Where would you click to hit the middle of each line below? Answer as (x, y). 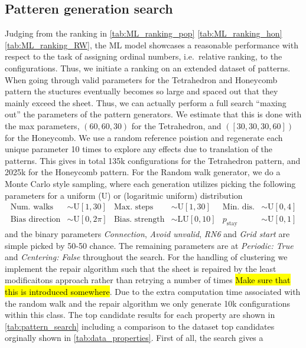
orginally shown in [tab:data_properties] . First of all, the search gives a (134, 338)
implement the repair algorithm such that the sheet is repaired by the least (141, 268)
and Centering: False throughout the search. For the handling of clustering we (146, 257)
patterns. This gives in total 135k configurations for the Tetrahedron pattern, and (153, 160)
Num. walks (32, 207)
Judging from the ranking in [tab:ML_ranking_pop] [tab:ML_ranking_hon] (144, 33)
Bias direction (35, 220)
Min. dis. (238, 207)
